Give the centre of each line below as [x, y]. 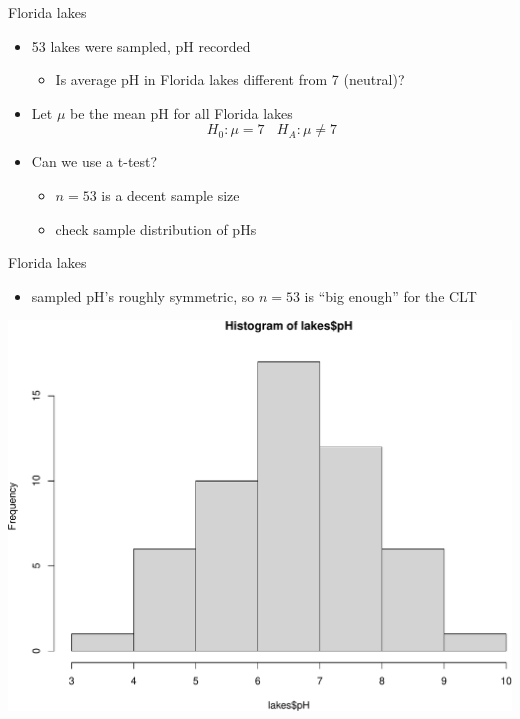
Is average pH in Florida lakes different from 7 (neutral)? [230, 79]
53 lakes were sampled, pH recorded [141, 45]
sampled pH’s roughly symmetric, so [143, 295]
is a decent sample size [170, 194]
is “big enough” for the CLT [390, 295]
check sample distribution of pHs [156, 228]
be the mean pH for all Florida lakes [181, 112]
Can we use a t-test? [94, 161]
